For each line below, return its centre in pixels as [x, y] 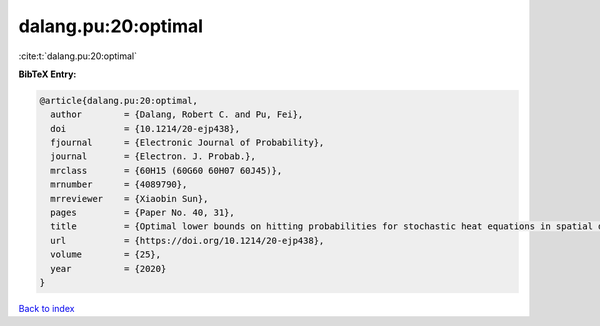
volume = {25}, [106, 254]
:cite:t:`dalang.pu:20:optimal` [78, 56]
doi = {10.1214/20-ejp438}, [145, 128]
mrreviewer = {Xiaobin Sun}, [129, 198]
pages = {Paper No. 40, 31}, [142, 213]
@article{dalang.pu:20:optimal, [119, 100]
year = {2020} [108, 268]
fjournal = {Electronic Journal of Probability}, [187, 143]
